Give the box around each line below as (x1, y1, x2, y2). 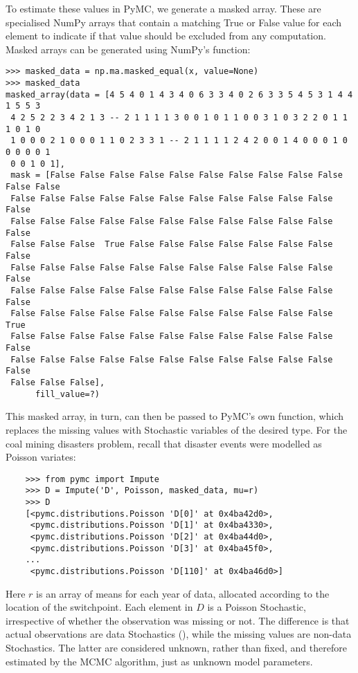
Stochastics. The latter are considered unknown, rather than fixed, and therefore (6, 640, 347, 655)
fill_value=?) (35, 389, 100, 399)
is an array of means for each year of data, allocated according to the (36, 586, 330, 600)
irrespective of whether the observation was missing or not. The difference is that (6, 613, 350, 627)
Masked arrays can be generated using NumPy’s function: (6, 42, 251, 56)
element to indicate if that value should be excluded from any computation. (6, 28, 326, 43)
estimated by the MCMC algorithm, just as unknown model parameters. (6, 654, 313, 668)
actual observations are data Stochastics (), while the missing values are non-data (6, 627, 352, 641)
